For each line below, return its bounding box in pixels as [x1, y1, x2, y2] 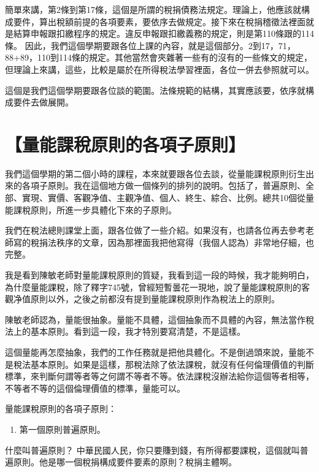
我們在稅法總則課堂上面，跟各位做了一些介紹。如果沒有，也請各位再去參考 [5, 224, 306, 237]
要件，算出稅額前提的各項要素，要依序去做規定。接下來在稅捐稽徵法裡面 [13, 15, 306, 28]
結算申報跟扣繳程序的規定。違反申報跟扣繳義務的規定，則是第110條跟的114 [13, 27, 314, 40]
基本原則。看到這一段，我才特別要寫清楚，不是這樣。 [30, 325, 245, 338]
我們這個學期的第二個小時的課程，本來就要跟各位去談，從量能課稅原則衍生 [5, 167, 306, 180]
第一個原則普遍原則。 [19, 422, 106, 435]
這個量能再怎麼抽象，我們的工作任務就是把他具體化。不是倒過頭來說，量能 [5, 346, 306, 358]
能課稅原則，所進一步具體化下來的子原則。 [5, 203, 177, 216]
